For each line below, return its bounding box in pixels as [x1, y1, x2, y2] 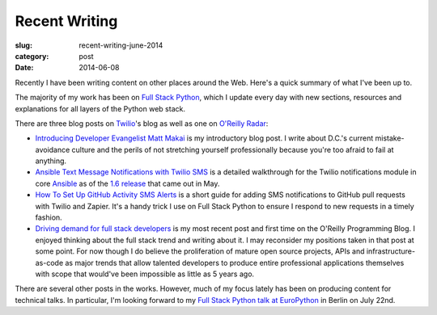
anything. [35, 156, 67, 166]
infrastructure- [366, 246, 416, 256]
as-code [35, 258, 64, 267]
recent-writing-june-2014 [78, 40, 163, 50]
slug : [15, 40, 32, 50]
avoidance [35, 145, 70, 154]
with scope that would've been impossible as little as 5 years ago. [35, 269, 255, 279]
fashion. [35, 212, 62, 222]
